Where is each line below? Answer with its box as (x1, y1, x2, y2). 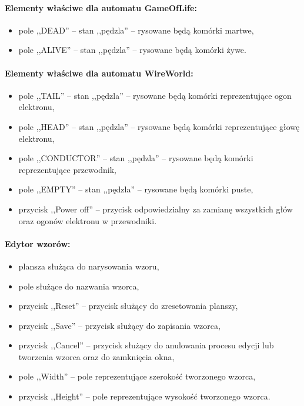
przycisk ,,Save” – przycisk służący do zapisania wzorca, (18, 319, 221, 331)
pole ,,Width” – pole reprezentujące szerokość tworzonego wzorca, (18, 370, 256, 382)
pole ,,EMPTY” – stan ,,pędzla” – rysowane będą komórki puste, (18, 183, 253, 195)
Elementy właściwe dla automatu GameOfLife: (5, 1, 197, 14)
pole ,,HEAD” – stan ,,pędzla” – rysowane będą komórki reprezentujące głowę (18, 120, 300, 132)
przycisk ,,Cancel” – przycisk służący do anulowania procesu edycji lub (18, 339, 274, 351)
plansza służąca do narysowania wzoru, (18, 259, 159, 272)
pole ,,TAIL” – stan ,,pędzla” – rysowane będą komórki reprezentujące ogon (18, 89, 292, 101)
